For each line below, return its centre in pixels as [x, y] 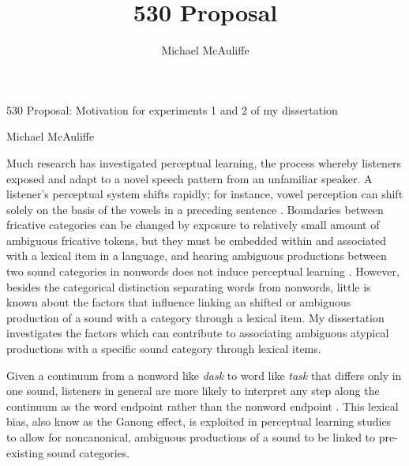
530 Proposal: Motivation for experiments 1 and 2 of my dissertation [172, 109]
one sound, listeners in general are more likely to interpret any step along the [193, 391]
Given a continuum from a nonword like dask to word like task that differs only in [204, 375]
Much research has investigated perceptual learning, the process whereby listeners [204, 162]
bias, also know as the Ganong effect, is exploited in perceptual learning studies [199, 421]
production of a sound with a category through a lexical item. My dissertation [195, 317]
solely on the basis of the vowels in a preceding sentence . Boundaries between [195, 209]
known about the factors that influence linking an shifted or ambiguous [179, 302]
